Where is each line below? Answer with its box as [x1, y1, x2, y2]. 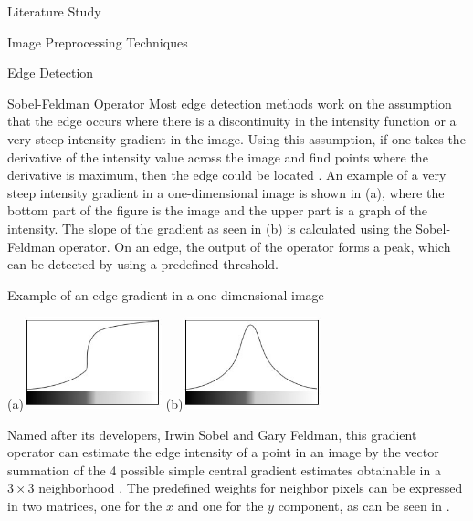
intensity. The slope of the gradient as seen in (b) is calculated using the [7, 218, 412, 237]
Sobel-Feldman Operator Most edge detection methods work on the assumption [7, 93, 452, 112]
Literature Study [7, 2, 101, 20]
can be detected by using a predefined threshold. [7, 255, 279, 274]
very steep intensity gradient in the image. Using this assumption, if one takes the [7, 129, 466, 148]
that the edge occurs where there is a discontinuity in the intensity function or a [7, 111, 457, 130]
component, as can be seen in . [278, 496, 450, 516]
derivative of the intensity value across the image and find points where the [7, 147, 428, 166]
